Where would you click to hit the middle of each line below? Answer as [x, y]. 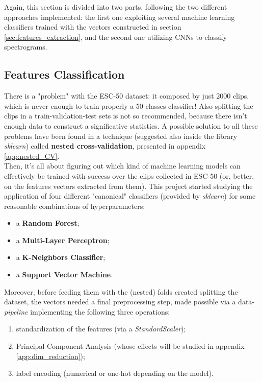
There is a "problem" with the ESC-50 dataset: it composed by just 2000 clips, [127, 96]
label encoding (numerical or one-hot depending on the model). [115, 373]
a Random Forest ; [48, 223]
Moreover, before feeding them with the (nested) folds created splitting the [121, 291]
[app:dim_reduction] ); [50, 356]
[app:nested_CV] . [32, 156]
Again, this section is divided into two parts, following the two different [116, 7]
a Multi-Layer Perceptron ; [63, 240]
